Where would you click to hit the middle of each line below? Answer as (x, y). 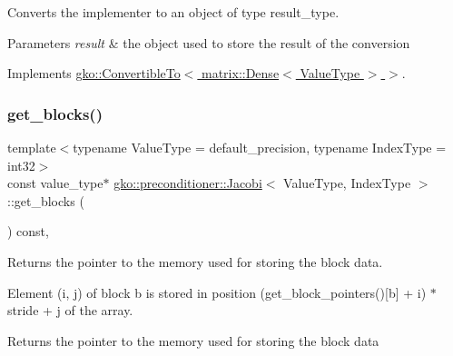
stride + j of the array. (70, 310)
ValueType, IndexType (347, 183)
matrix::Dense (241, 73)
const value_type (55, 183)
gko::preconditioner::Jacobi (188, 183)
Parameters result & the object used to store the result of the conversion (209, 42)
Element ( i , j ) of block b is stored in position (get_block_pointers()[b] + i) (217, 292)
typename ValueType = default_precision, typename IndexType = (260, 147)
